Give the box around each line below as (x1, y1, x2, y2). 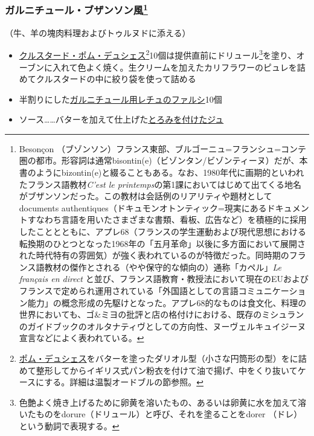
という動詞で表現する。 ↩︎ (19, 419, 120, 432)
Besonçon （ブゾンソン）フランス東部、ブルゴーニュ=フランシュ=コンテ (19, 142, 307, 155)
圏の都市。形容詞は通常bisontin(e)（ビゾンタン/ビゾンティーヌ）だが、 (19, 154, 300, 167)
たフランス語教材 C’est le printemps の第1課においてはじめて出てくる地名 (19, 178, 301, 190)
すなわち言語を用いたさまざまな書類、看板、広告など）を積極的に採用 (27, 213, 307, 226)
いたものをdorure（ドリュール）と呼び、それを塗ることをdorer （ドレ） (19, 408, 303, 420)
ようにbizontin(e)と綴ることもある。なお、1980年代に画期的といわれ (36, 166, 304, 179)
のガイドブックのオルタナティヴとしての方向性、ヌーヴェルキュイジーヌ (19, 319, 306, 332)
